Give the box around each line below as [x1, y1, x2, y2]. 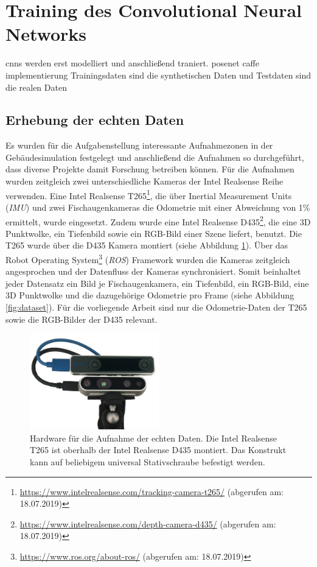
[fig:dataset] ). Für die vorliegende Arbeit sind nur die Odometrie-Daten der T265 [5, 300, 307, 313]
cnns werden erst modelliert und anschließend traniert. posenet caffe [5, 57, 259, 69]
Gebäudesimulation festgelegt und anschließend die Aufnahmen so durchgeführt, [5, 150, 304, 163]
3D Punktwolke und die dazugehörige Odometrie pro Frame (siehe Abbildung [5, 289, 294, 301]
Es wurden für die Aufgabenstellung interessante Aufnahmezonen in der [5, 139, 273, 152]
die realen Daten [5, 80, 67, 93]
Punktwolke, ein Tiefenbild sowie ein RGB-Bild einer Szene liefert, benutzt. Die [5, 227, 302, 239]
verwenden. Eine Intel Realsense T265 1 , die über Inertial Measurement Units [5, 187, 292, 202]
